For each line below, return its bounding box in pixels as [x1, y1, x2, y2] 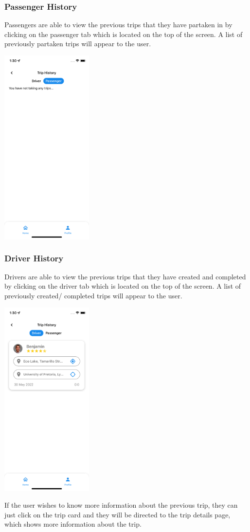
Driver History [4, 252, 64, 264]
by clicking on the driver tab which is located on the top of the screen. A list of [4, 281, 241, 291]
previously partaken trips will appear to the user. [4, 38, 151, 49]
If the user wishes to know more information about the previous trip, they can [4, 500, 238, 510]
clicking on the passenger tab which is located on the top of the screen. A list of [4, 29, 243, 39]
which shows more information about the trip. [4, 519, 142, 529]
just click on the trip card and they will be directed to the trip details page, [4, 509, 231, 519]
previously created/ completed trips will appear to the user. [4, 290, 182, 300]
